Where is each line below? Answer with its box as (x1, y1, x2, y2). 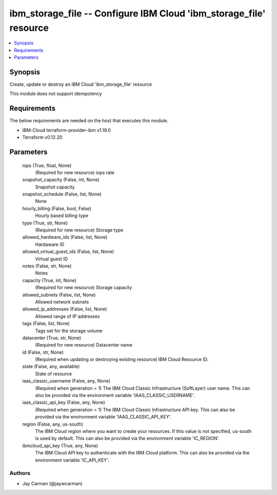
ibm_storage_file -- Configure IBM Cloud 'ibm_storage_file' (9, 8, 266, 19)
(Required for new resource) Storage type (35, 227, 124, 233)
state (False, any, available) (22, 364, 80, 370)
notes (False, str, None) (22, 262, 72, 269)
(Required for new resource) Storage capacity (35, 284, 132, 291)
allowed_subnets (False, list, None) (22, 292, 96, 298)
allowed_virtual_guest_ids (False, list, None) (22, 249, 114, 255)
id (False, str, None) (22, 349, 64, 355)
